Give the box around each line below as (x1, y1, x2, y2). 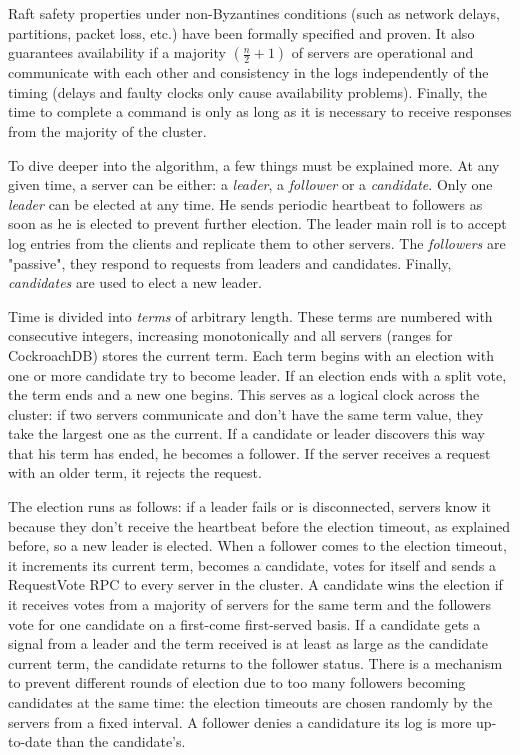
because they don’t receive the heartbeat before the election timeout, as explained (8, 515, 510, 536)
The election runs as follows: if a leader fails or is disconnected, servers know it (8, 496, 491, 517)
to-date (8, 731, 52, 752)
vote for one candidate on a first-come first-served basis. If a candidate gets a (8, 613, 481, 634)
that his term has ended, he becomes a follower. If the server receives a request (8, 442, 491, 463)
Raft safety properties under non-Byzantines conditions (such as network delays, (8, 3, 500, 23)
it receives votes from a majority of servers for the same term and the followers (8, 594, 491, 615)
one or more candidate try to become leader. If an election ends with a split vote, (8, 364, 507, 385)
